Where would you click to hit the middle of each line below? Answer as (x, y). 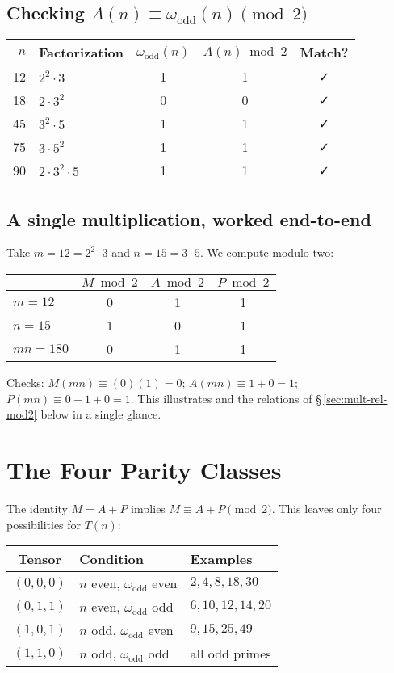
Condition (111, 559)
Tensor (40, 559)
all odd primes (231, 654)
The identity (37, 508)
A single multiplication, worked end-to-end (189, 219)
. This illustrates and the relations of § (226, 398)
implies (148, 508)
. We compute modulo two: (267, 252)
